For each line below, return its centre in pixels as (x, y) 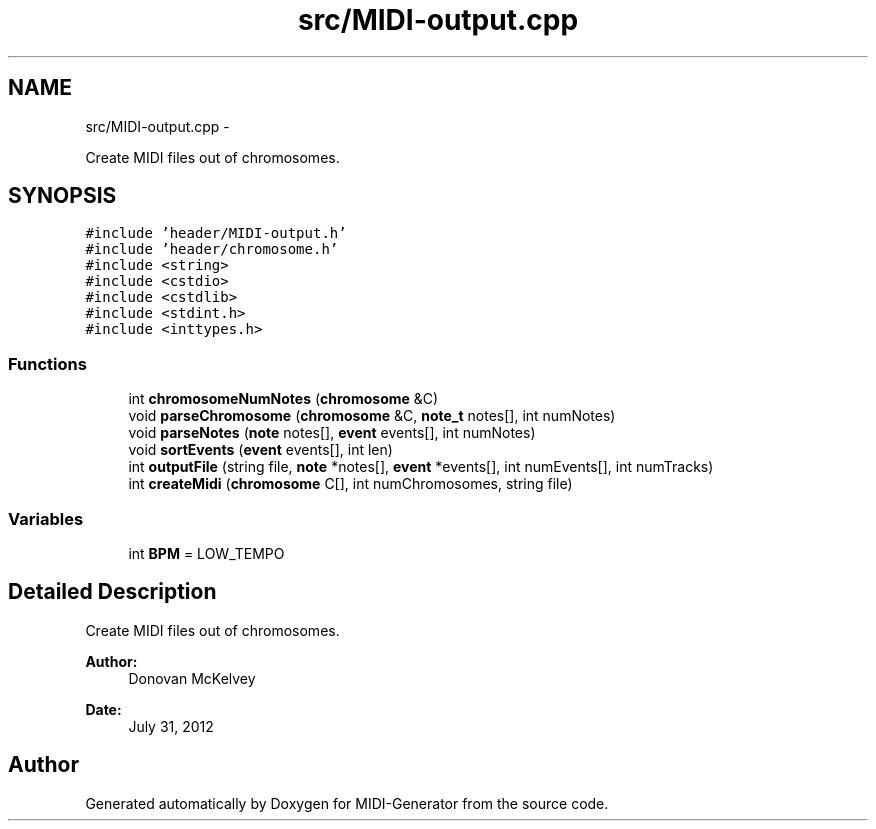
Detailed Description (112, 592)
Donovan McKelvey (192, 678)
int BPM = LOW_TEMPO (206, 553)
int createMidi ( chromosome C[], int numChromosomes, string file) (350, 484)
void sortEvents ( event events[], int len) (260, 450)
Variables (46, 518)
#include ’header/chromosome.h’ (212, 249)
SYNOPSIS (62, 196)
